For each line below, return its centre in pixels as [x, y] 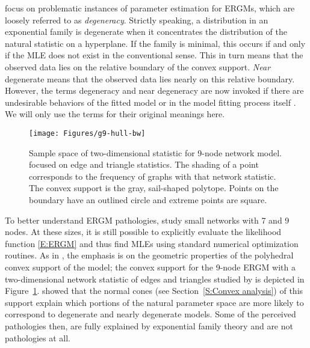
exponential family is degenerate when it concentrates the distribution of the [146, 32]
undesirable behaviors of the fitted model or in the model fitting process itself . [150, 102]
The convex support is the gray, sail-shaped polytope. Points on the [154, 188]
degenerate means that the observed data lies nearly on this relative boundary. [150, 78]
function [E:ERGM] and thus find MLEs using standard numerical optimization [152, 243]
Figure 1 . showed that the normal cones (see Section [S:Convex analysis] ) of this [154, 291]
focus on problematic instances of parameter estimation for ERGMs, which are [150, 8]
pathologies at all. [38, 337]
